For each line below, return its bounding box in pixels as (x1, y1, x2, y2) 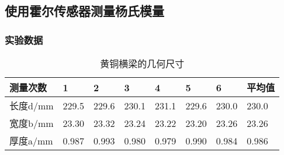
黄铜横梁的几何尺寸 (100, 57, 185, 70)
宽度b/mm (9, 116, 54, 130)
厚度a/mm (9, 134, 53, 147)
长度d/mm (9, 99, 54, 112)
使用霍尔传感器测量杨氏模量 (5, 2, 164, 20)
